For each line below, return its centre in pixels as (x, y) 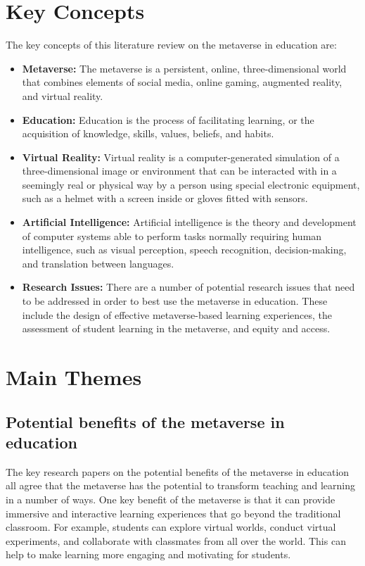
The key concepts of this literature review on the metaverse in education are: (171, 45)
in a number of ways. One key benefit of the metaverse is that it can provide (171, 499)
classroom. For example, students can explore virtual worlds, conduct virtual (171, 527)
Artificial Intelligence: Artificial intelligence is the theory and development (189, 222)
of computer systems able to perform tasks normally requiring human (172, 235)
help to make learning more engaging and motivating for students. (148, 554)
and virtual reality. (63, 95)
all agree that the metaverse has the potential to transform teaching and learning (181, 485)
